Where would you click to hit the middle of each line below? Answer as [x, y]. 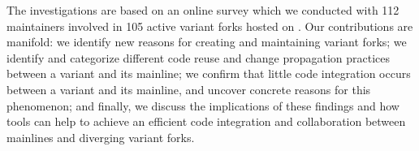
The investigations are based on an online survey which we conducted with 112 [203, 10]
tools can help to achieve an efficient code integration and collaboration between [206, 121]
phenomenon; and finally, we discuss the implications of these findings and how [203, 105]
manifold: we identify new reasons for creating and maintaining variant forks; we [207, 42]
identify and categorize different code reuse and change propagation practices [199, 57]
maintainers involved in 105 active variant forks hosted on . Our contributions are [210, 26]
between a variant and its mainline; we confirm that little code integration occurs [209, 73]
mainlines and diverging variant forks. [101, 137]
